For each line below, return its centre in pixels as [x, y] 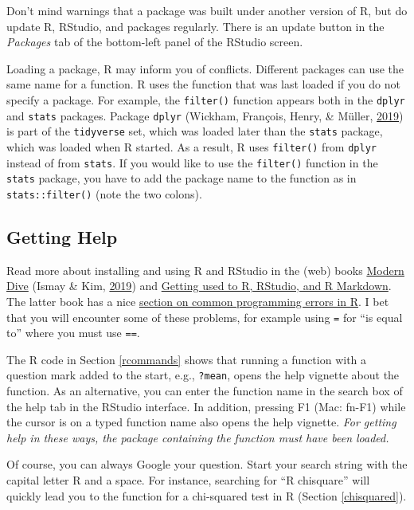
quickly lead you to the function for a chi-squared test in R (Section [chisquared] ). [207, 495]
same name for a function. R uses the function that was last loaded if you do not [203, 84]
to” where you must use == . [73, 333]
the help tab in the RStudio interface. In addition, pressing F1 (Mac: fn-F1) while [206, 406]
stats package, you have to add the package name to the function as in [182, 178]
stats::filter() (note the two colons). [104, 193]
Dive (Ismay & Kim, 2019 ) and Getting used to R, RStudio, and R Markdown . [199, 286]
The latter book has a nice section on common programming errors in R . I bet [198, 301]
